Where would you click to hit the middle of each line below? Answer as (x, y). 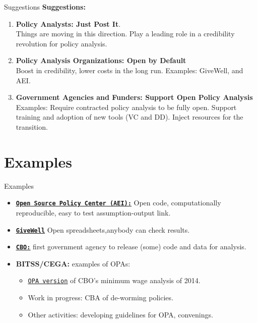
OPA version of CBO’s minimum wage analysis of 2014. (114, 280)
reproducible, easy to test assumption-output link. (93, 212)
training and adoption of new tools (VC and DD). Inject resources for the (130, 117)
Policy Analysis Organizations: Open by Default (101, 60)
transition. (32, 126)
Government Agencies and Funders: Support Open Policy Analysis (134, 97)
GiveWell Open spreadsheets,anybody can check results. (103, 229)
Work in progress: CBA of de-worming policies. (101, 298)
